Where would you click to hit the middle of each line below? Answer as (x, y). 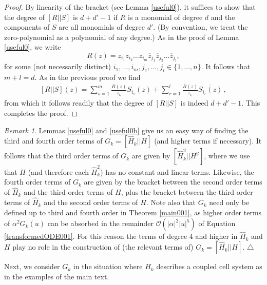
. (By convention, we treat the (201, 27)
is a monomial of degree (165, 17)
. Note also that (171, 202)
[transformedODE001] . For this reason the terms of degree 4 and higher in (121, 236)
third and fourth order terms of (53, 141)
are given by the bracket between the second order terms (173, 182)
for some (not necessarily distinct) (58, 66)
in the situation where (108, 266)
